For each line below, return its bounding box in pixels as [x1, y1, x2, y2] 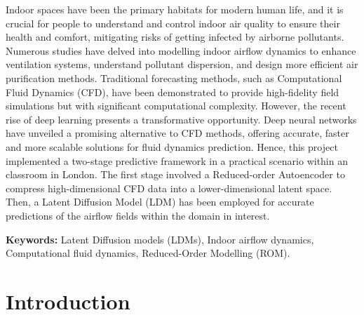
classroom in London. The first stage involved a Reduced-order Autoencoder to [6, 167, 345, 182]
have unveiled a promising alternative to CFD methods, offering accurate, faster [6, 126, 349, 140]
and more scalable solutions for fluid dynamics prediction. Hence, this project [6, 139, 338, 154]
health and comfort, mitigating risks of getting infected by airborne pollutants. [6, 29, 344, 44]
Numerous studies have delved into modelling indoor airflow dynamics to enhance [6, 43, 356, 58]
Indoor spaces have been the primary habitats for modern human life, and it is [6, 2, 344, 16]
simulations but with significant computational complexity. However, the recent [6, 98, 346, 113]
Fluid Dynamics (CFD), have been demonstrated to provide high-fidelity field [6, 84, 339, 99]
